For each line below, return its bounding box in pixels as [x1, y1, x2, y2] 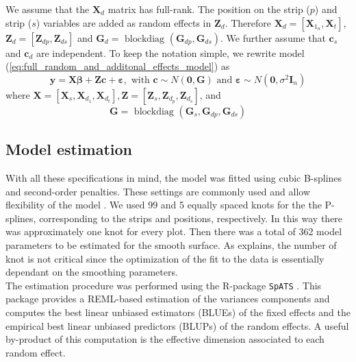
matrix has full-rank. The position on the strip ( [107, 2, 310, 16]
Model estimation [5, 138, 133, 160]
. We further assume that [220, 30, 326, 45]
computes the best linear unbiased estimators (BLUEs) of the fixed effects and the [5, 304, 351, 319]
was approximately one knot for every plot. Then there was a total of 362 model [5, 224, 342, 239]
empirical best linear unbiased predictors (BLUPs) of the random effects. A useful [5, 318, 349, 333]
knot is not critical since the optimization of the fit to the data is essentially [5, 251, 325, 265]
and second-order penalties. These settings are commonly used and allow [5, 184, 311, 198]
